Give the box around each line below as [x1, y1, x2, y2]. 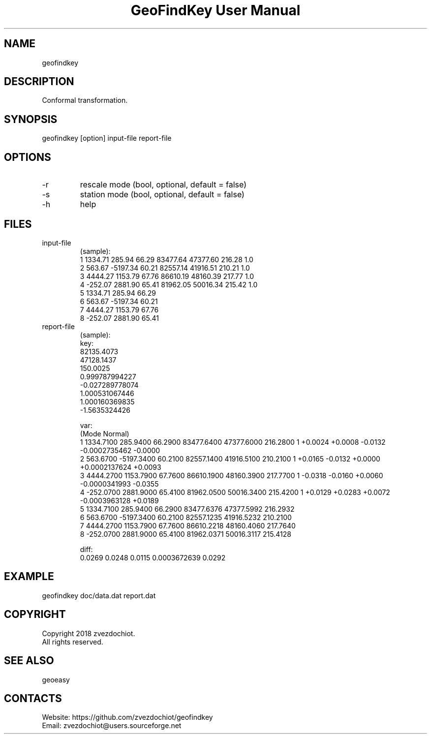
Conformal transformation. [42, 96, 128, 105]
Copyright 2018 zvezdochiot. [42, 629, 135, 638]
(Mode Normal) [80, 429, 129, 438]
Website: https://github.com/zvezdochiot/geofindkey [42, 713, 213, 722]
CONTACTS [4, 692, 62, 705]
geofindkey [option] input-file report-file [42, 134, 172, 143]
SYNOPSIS [4, 113, 58, 125]
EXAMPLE [4, 570, 54, 583]
